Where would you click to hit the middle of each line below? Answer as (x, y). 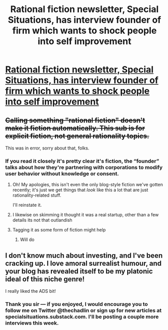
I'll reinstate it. (27, 205)
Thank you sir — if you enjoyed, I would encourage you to (77, 304)
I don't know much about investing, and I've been (84, 255)
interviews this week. (32, 323)
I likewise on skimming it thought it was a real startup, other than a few (86, 215)
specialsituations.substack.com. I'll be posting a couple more (82, 317)
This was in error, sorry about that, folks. (47, 148)
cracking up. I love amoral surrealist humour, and (83, 263)
